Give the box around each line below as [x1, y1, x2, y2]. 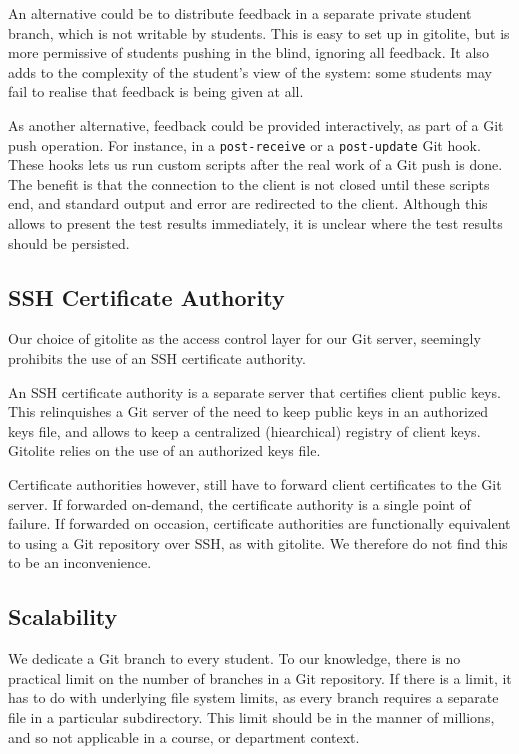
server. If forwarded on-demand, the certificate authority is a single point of [8, 493, 471, 514]
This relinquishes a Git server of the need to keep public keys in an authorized [8, 401, 489, 422]
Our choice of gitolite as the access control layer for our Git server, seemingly [8, 328, 481, 349]
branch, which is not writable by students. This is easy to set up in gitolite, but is [8, 22, 510, 43]
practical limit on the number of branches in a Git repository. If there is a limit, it [8, 667, 512, 688]
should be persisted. [8, 232, 130, 253]
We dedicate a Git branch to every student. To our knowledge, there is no [8, 648, 461, 669]
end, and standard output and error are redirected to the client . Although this [8, 193, 488, 214]
